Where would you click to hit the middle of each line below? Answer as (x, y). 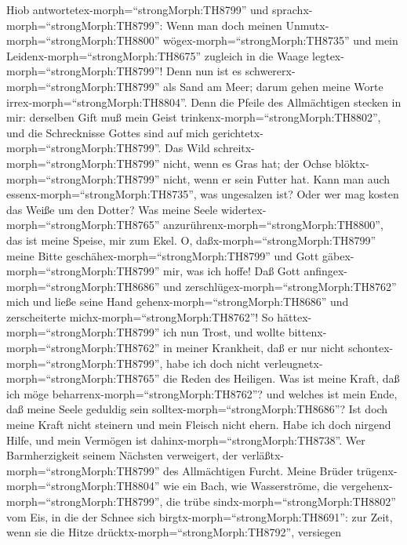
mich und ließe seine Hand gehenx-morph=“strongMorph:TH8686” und (178, 302)
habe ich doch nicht (213, 363)
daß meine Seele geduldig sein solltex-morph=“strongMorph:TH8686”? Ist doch (197, 409)
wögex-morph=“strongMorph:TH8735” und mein (281, 40)
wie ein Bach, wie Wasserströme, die (251, 486)
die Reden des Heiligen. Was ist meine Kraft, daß (282, 378)
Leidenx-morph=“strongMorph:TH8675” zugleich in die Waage (158, 55)
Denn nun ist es (204, 71)
